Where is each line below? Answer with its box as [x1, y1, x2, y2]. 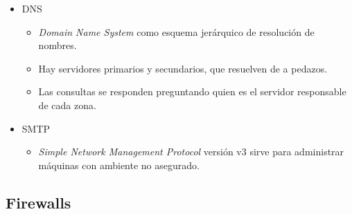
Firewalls [6, 191, 71, 213]
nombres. [38, 38, 77, 52]
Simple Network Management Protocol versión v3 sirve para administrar [38, 144, 344, 159]
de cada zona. [38, 97, 96, 112]
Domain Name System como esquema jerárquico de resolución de [38, 24, 315, 39]
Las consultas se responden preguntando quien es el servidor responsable [38, 84, 346, 99]
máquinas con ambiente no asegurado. [38, 157, 200, 172]
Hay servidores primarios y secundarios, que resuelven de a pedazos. [38, 61, 328, 75]
